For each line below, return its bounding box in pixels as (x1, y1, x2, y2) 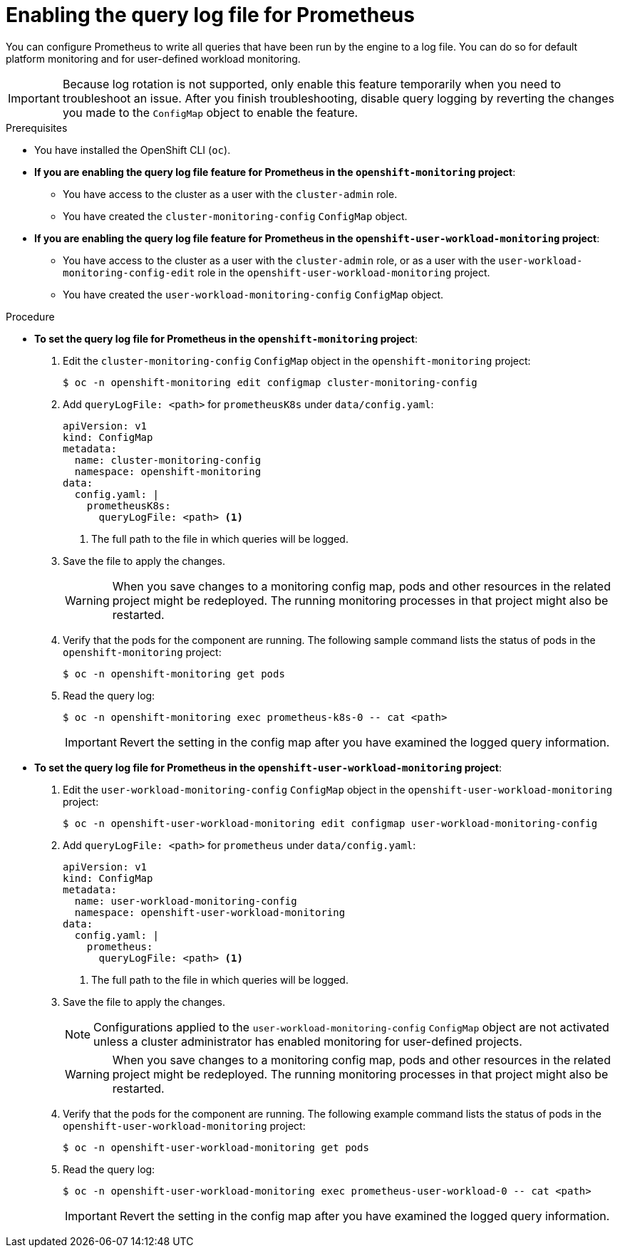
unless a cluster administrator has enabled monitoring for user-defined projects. (93, 1034, 522, 1049)
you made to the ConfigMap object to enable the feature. (62, 105, 358, 120)
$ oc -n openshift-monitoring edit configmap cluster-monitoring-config (63, 376, 477, 388)
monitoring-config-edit (63, 266, 195, 279)
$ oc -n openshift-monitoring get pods (63, 667, 285, 680)
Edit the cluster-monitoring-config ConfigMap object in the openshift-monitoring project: (63, 354, 531, 367)
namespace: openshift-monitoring (74, 465, 262, 477)
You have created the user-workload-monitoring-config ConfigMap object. (63, 288, 444, 301)
